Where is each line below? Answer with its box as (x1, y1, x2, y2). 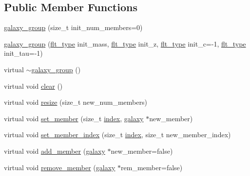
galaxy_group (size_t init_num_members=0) (4, 22, 143, 32)
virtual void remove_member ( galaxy (4, 162, 115, 172)
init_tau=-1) (4, 48, 43, 58)
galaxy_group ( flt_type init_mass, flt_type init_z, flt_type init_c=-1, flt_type (4, 38, 246, 48)
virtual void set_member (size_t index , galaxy (4, 113, 144, 123)
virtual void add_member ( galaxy (4, 145, 105, 156)
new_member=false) (111, 145, 173, 156)
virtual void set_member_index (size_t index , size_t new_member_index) (4, 129, 231, 140)
